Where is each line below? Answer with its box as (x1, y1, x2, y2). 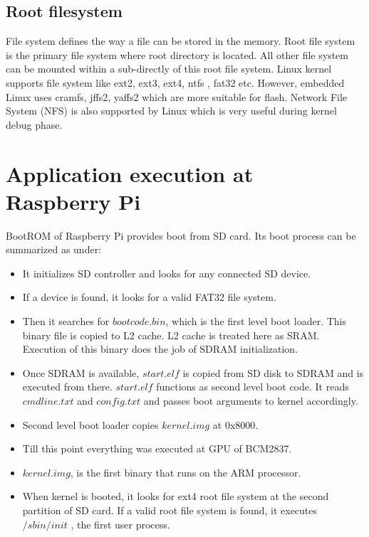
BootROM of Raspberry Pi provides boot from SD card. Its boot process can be (6, 228, 356, 243)
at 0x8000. (212, 417, 259, 432)
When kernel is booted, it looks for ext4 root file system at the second (22, 489, 329, 504)
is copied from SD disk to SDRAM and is (182, 365, 364, 380)
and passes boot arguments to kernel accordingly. (143, 393, 358, 408)
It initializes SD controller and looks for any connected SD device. (22, 265, 311, 280)
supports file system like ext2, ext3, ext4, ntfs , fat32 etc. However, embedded (6, 75, 345, 90)
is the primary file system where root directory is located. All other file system (6, 47, 348, 62)
